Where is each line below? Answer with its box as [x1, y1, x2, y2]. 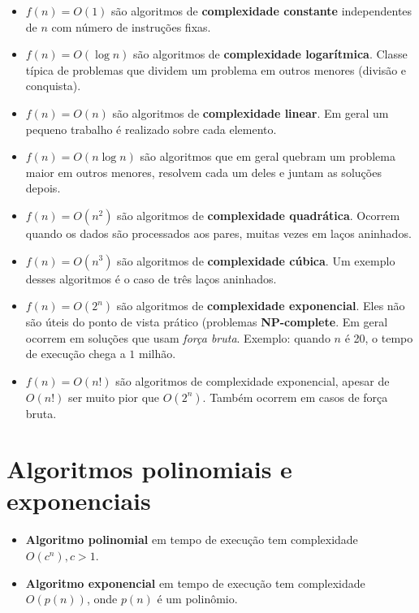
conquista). [25, 77, 81, 94]
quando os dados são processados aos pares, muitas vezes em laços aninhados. [25, 224, 412, 241]
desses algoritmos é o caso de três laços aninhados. [25, 270, 277, 287]
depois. [25, 179, 61, 196]
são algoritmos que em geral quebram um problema [140, 148, 395, 165]
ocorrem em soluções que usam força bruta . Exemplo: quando [25, 329, 330, 346]
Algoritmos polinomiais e [6, 452, 292, 486]
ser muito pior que [67, 388, 160, 405]
